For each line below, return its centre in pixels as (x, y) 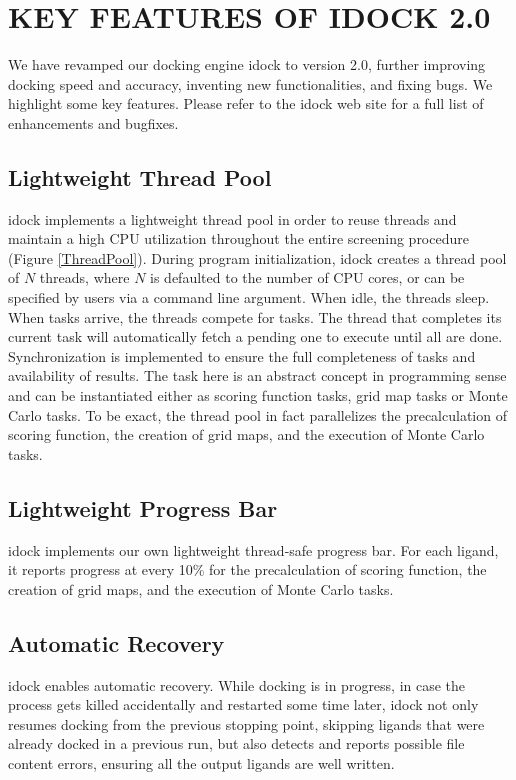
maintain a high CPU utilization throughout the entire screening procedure (238, 238)
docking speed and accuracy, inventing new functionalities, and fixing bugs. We (250, 83)
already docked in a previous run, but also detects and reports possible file (236, 743)
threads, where (84, 277)
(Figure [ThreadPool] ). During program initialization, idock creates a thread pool (257, 257)
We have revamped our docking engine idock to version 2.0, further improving (247, 64)
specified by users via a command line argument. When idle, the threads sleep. (249, 297)
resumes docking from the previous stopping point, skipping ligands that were (246, 723)
